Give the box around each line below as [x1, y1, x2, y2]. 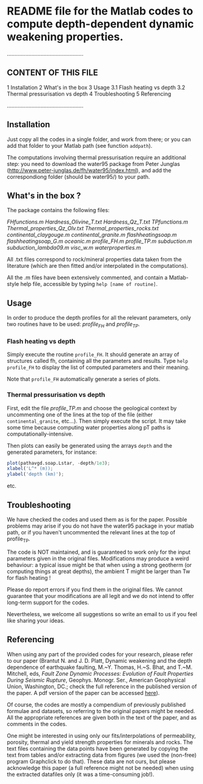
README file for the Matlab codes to [7, 4, 193, 18]
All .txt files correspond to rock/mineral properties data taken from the [7, 256, 182, 263]
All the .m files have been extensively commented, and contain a [7, 274, 168, 281]
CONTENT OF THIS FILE [7, 68, 99, 78]
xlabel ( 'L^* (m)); [7, 465, 53, 472]
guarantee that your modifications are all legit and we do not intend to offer [7, 592, 195, 599]
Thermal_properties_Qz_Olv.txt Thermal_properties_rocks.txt [7, 225, 159, 232]
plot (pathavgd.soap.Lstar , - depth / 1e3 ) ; [7, 460, 111, 466]
